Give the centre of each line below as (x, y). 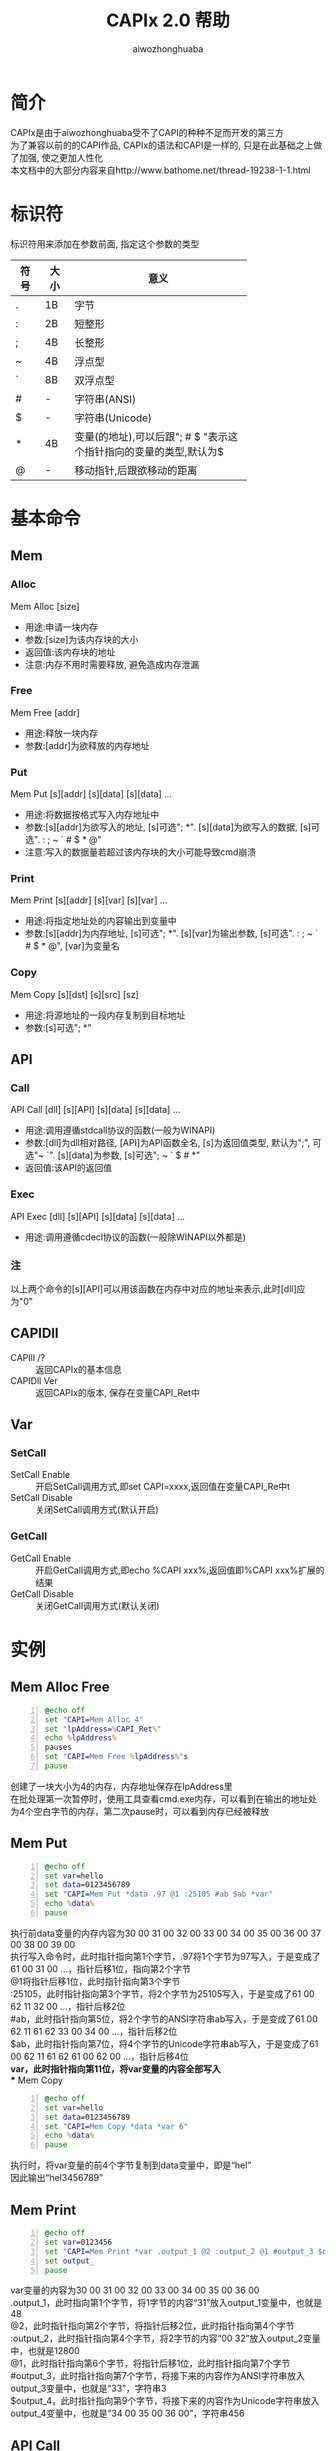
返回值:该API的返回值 (68, 1168)
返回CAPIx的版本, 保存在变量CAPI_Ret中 (117, 1392)
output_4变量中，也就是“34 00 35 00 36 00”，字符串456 (127, 2413)
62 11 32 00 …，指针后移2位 (68, 2006)
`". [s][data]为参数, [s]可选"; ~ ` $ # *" (123, 1155)
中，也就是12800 (45, 2351)
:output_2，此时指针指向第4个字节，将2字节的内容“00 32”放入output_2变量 (165, 2338)
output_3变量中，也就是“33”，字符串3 (88, 2388)
